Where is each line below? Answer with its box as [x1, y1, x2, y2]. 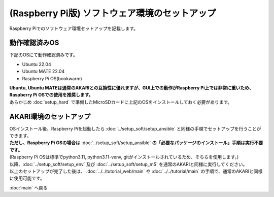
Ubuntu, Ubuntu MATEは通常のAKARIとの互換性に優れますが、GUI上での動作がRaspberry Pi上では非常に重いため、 [9, 85, 254, 91]
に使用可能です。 [9, 175, 45, 181]
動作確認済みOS [9, 39, 59, 47]
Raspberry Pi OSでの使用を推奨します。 [9, 92, 93, 98]
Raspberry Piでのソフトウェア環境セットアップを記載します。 [9, 25, 139, 31]
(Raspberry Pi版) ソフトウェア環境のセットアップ [9, 8, 216, 19]
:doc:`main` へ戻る [9, 184, 48, 190]
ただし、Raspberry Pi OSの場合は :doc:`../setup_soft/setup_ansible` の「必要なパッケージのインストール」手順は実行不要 [9, 140, 263, 146]
